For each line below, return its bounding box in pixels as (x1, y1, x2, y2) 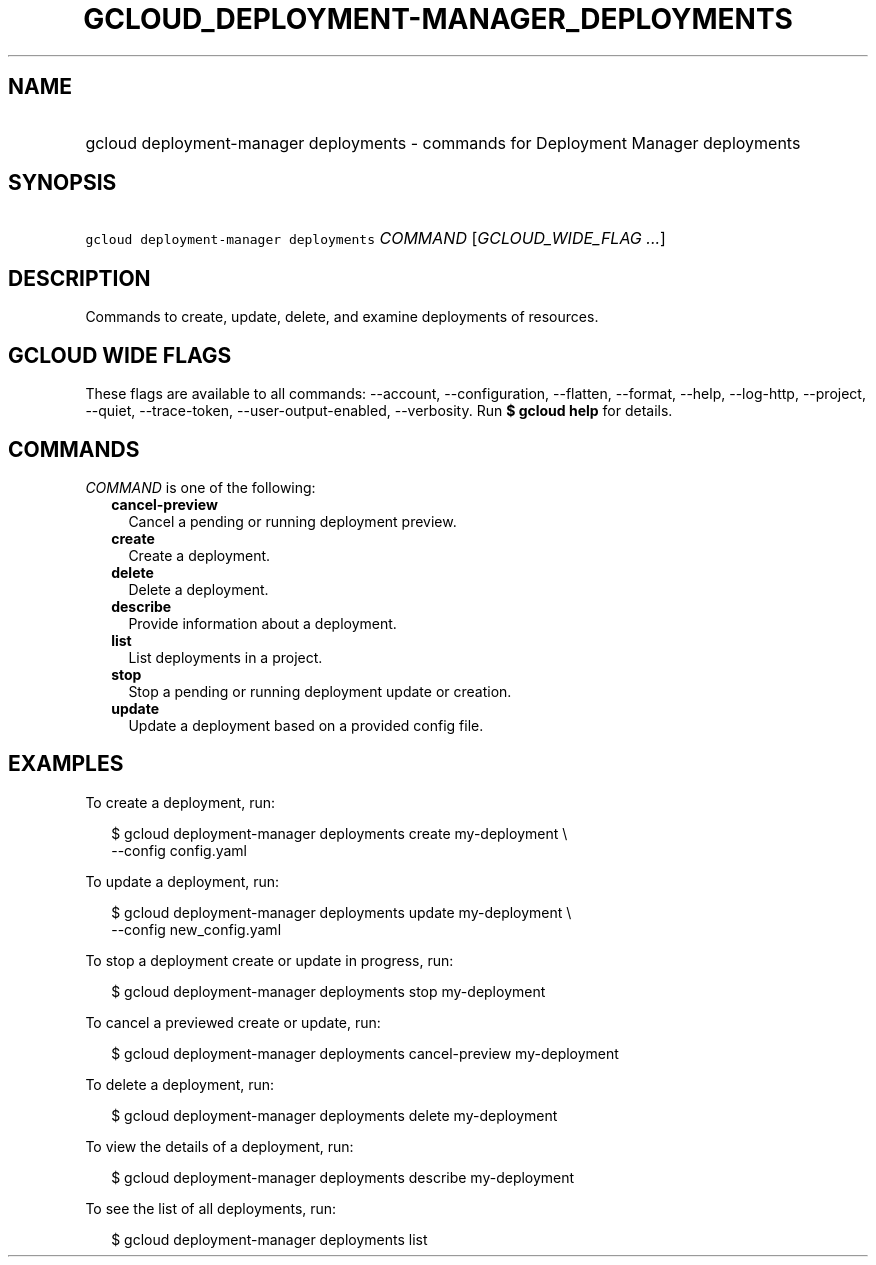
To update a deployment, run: (85, 872, 280, 890)
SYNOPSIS (8, 170, 117, 196)
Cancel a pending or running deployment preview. (128, 512, 457, 530)
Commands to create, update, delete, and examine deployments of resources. (85, 308, 599, 326)
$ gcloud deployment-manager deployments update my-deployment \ (111, 903, 572, 921)
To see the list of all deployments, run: (85, 1199, 337, 1217)
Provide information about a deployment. (128, 614, 397, 632)
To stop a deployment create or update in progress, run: (85, 951, 454, 969)
